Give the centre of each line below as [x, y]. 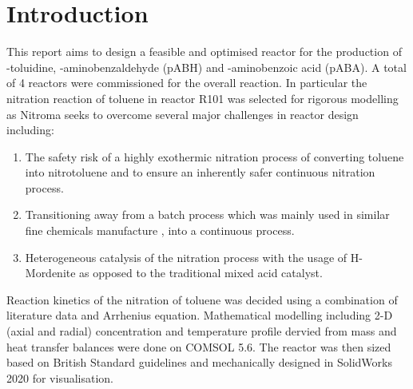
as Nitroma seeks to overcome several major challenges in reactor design [183, 114]
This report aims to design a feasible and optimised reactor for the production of [204, 52]
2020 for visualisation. [60, 377]
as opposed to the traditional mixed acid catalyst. [201, 273]
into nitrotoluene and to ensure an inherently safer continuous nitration [200, 172]
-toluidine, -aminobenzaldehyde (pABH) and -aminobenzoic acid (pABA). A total [206, 67]
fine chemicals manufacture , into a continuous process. [160, 230]
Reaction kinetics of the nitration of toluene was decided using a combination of [202, 299]
